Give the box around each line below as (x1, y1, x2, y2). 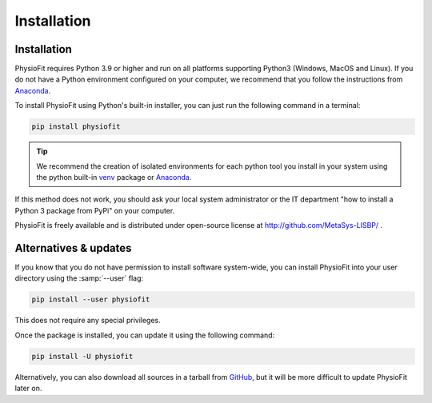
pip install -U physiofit (31, 352, 134, 361)
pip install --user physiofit (31, 295, 150, 304)
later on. (14, 384, 42, 393)
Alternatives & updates (14, 241, 132, 255)
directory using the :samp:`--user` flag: (14, 273, 144, 283)
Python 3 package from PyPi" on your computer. (14, 205, 175, 215)
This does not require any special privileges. (14, 316, 162, 325)
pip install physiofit (31, 122, 121, 131)
